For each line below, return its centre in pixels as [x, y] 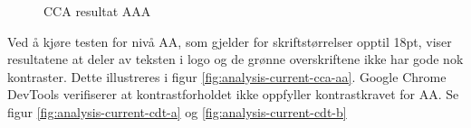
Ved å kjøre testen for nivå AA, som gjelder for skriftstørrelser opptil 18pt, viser [230, 41]
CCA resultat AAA [97, 11]
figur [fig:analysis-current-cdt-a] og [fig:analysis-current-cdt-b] [177, 111]
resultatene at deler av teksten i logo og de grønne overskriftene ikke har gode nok [235, 59]
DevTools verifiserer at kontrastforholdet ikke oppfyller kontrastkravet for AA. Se [233, 94]
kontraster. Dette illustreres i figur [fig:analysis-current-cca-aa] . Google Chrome [227, 76]
